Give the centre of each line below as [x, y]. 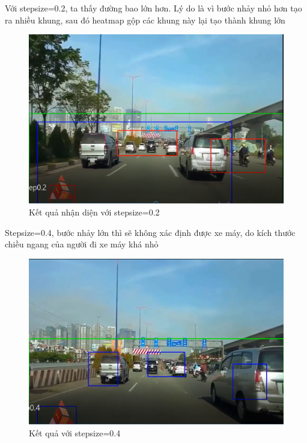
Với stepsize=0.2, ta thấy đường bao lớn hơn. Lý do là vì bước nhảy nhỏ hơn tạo [153, 8]
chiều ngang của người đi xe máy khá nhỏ [82, 244]
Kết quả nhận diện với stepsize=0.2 [94, 212]
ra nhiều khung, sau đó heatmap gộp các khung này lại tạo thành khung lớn [145, 20]
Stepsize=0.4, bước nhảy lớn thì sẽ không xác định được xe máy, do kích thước [150, 232]
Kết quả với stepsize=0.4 [75, 433]
